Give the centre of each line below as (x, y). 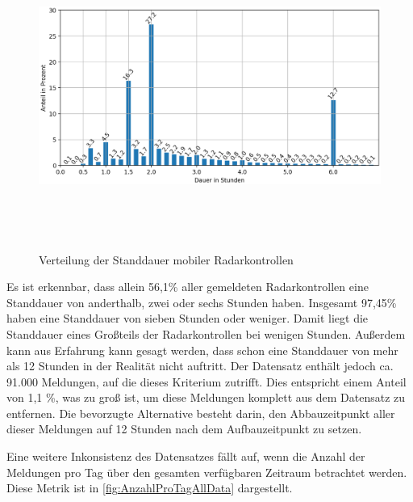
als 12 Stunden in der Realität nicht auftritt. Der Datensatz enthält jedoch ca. (200, 366)
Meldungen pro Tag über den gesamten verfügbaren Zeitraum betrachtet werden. (207, 472)
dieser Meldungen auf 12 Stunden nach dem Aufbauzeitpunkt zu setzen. (184, 429)
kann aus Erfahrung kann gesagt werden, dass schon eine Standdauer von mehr (202, 350)
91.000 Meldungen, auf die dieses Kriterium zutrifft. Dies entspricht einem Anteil (206, 381)
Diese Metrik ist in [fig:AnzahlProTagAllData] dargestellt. (150, 488)
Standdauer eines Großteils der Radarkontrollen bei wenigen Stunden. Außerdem (206, 333)
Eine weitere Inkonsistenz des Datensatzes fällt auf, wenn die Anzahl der (186, 456)
